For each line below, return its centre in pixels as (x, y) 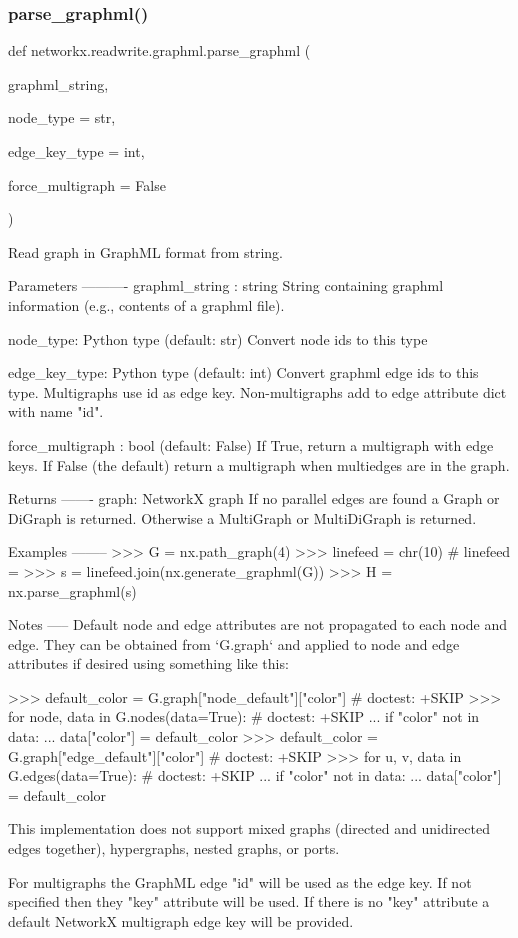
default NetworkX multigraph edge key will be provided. (181, 920)
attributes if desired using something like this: (148, 663)
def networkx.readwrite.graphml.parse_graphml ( (159, 50)
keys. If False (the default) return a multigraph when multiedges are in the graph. (259, 464)
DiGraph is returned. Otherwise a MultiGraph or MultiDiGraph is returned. (242, 517)
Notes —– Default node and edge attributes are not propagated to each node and (258, 624)
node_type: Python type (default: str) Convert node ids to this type (218, 338)
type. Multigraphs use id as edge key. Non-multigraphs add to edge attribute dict (257, 391)
